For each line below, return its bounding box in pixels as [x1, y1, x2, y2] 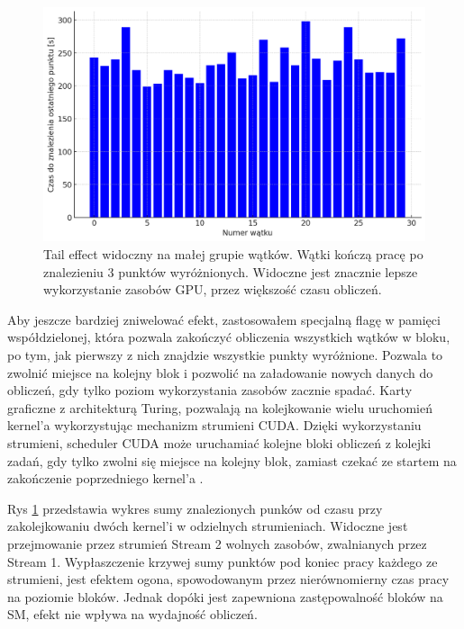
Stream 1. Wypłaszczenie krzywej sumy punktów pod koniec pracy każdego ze [7, 552, 438, 571]
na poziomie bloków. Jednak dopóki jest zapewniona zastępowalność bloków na [7, 587, 443, 606]
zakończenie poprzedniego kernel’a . [7, 469, 204, 488]
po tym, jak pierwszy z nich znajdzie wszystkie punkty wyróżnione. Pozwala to [7, 346, 443, 364]
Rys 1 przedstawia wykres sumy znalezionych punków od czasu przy [7, 499, 383, 517]
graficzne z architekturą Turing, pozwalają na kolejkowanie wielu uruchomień [7, 398, 432, 417]
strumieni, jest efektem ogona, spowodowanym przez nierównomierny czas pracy [7, 570, 450, 589]
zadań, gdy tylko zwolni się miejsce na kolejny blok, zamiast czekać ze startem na [7, 451, 457, 470]
